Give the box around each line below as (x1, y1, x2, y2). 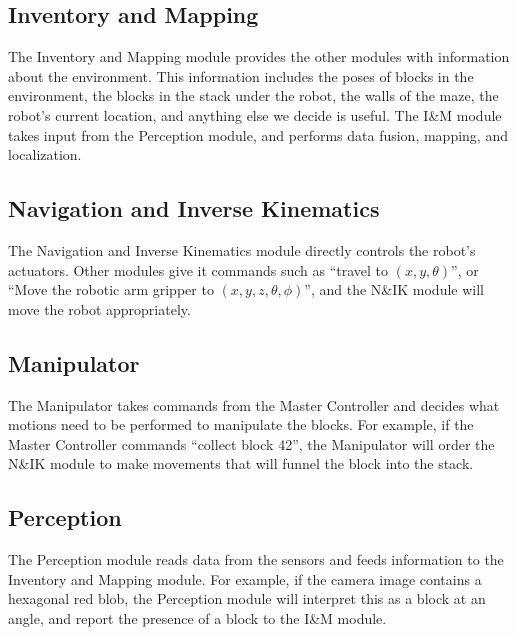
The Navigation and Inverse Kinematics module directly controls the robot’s (8, 239, 476, 260)
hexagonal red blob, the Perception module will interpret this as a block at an (8, 588, 486, 609)
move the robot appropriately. (8, 298, 191, 319)
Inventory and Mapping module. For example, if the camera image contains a (8, 568, 482, 589)
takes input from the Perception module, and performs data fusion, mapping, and (8, 124, 508, 145)
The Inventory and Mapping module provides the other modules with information (8, 46, 510, 67)
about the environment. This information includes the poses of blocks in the (8, 65, 474, 86)
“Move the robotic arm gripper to (8, 279, 214, 300)
